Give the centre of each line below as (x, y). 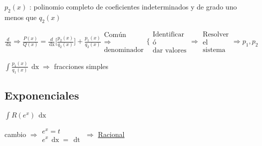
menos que (21, 17)
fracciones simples (81, 66)
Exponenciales (42, 95)
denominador (124, 50)
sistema (214, 50)
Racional (111, 134)
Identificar (168, 34)
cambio (15, 134)
